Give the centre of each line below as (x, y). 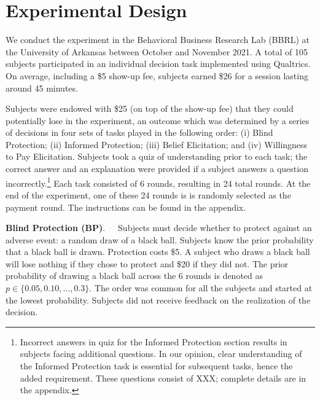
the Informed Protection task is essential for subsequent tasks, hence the (156, 366)
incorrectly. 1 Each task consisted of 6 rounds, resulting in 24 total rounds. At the (158, 182)
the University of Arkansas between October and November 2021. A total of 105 (157, 51)
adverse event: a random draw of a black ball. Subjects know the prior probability (160, 239)
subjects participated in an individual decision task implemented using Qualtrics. (158, 64)
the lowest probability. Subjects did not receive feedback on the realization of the (158, 300)
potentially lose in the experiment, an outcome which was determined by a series (158, 120)
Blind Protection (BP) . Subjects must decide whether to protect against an (159, 228)
